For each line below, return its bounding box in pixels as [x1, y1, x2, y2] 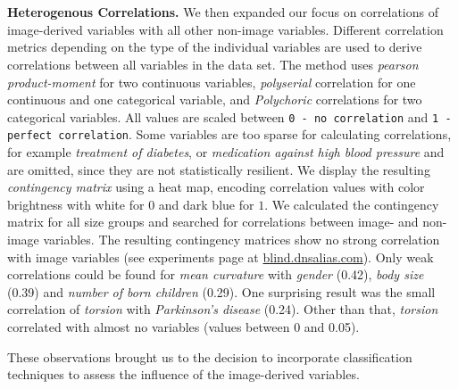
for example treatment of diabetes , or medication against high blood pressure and [7, 143, 445, 161]
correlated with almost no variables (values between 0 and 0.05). [7, 318, 360, 335]
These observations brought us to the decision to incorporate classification [7, 347, 412, 366]
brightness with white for [7, 194, 145, 213]
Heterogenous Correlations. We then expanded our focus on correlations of [7, 3, 438, 21]
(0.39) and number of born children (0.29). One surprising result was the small [7, 282, 436, 301]
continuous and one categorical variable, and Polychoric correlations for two [7, 90, 422, 109]
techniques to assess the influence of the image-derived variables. [7, 365, 360, 384]
